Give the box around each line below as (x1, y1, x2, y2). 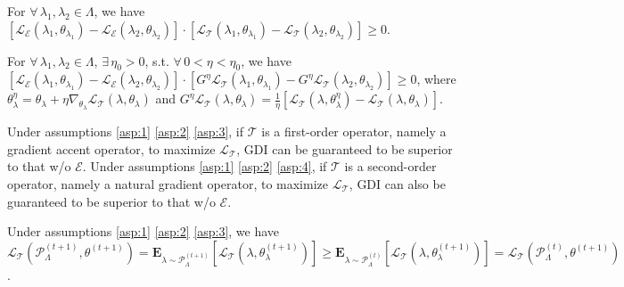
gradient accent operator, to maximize (7, 139, 216, 158)
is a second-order (344, 157, 437, 176)
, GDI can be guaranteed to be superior (236, 139, 453, 158)
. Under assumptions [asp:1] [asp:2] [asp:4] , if (82, 157, 327, 176)
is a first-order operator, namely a (261, 122, 447, 141)
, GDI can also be (349, 175, 446, 193)
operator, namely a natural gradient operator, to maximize (7, 175, 328, 193)
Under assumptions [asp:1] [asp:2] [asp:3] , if (7, 122, 244, 141)
